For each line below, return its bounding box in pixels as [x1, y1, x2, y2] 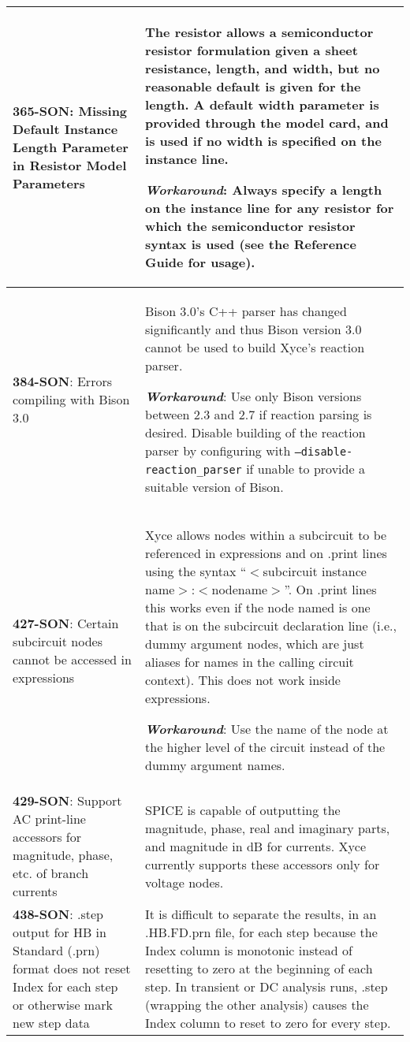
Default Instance [13, 120, 118, 138]
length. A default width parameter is [145, 95, 379, 114]
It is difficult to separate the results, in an [145, 905, 377, 923]
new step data [13, 1014, 90, 1032]
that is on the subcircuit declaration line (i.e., [145, 616, 397, 635]
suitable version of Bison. [145, 478, 284, 496]
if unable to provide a [246, 460, 365, 478]
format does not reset [13, 959, 131, 977]
